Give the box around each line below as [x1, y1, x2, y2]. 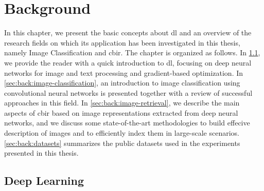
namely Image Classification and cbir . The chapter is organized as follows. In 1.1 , [4, 47, 260, 58]
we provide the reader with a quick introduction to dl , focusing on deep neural [4, 57, 252, 68]
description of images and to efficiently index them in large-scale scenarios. [4, 128, 240, 138]
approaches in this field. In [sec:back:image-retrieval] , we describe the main [4, 97, 240, 108]
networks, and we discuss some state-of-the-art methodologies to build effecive [4, 117, 250, 128]
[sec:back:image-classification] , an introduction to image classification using [4, 77, 240, 88]
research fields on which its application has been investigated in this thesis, [4, 37, 240, 48]
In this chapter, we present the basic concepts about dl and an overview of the [4, 27, 252, 38]
